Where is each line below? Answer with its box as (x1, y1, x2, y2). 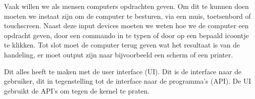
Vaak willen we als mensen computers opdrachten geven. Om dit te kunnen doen (4, 1, 249, 11)
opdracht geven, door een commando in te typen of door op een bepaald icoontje (4, 30, 249, 40)
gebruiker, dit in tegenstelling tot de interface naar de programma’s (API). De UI (4, 76, 251, 86)
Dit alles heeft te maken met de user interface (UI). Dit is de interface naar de (4, 66, 242, 76)
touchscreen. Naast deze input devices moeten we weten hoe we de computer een (4, 20, 249, 31)
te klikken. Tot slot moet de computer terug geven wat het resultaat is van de (4, 40, 240, 50)
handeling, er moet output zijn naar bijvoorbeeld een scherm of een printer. (4, 49, 233, 59)
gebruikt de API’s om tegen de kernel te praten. (4, 85, 150, 96)
